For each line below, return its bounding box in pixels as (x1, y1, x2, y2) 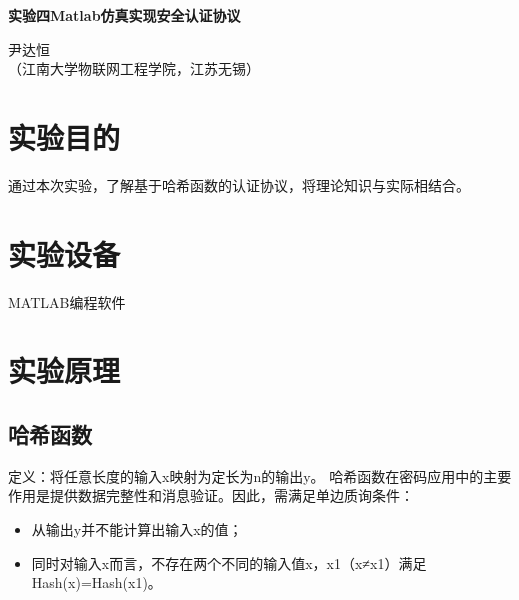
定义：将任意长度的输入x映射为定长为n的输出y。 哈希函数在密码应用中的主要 (8, 465, 512, 486)
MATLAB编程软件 (8, 291, 126, 312)
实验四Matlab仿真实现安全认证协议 (8, 5, 241, 25)
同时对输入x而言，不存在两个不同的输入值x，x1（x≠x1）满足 (31, 552, 427, 573)
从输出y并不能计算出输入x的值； (31, 518, 243, 539)
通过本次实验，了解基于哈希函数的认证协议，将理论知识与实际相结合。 (8, 174, 470, 195)
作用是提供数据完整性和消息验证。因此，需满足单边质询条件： (8, 485, 414, 506)
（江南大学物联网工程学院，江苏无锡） (8, 58, 260, 79)
